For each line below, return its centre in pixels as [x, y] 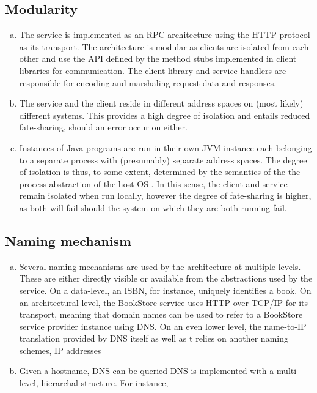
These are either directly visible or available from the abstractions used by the [166, 278]
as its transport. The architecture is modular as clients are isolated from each [164, 46]
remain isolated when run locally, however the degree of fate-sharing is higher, [165, 196]
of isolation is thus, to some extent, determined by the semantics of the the [160, 172]
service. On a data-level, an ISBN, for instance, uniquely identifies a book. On [165, 290]
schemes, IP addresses [60, 350]
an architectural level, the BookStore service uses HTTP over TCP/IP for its [164, 302]
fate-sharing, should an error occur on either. [103, 127]
